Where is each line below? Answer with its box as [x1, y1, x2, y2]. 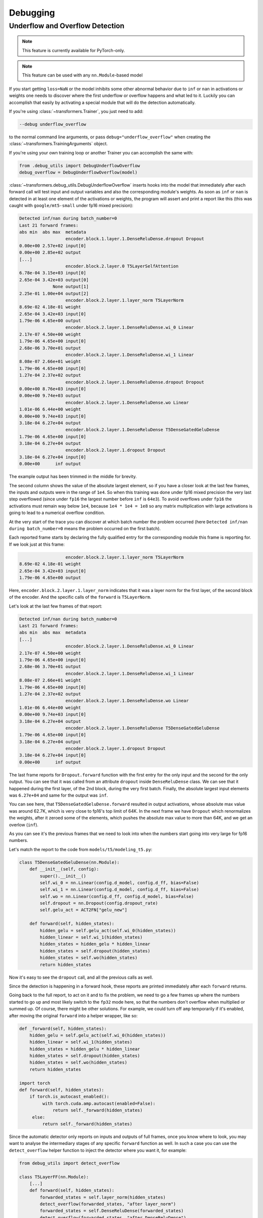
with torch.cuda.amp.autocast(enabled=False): [42, 1101, 156, 1106]
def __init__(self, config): [29, 866, 99, 872]
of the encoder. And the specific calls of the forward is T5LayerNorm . [9, 594, 151, 600]
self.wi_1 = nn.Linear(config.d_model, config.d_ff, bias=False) [39, 887, 199, 893]
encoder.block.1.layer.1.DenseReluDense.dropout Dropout [65, 236, 205, 242]
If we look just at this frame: [9, 541, 65, 547]
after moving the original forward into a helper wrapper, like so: [9, 1012, 138, 1018]
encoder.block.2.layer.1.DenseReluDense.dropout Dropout [65, 379, 205, 385]
